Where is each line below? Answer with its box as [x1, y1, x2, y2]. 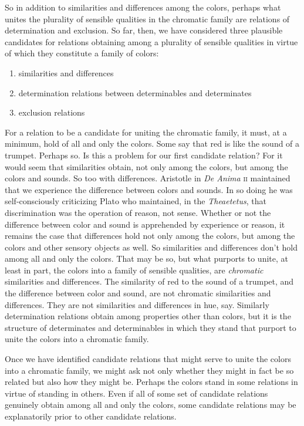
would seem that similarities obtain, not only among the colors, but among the [5, 160, 288, 173]
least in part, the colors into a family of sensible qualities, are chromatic [5, 263, 264, 276]
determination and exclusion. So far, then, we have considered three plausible [5, 24, 283, 36]
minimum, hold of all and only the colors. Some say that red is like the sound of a [5, 137, 300, 150]
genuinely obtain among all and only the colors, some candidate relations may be [5, 398, 296, 411]
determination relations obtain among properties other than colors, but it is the [5, 310, 291, 322]
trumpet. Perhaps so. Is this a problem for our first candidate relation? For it [5, 148, 283, 161]
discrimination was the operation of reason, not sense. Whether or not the [5, 206, 271, 218]
